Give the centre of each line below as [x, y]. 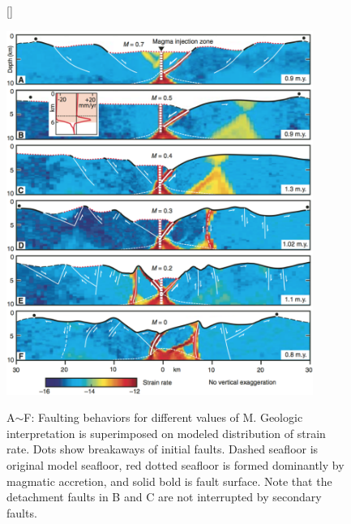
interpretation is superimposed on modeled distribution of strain [166, 433]
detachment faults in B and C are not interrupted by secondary [164, 497]
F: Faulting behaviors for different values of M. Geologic [163, 417]
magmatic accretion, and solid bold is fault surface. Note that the [169, 481]
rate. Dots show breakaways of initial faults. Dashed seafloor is [163, 449]
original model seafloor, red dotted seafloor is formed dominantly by [175, 464]
